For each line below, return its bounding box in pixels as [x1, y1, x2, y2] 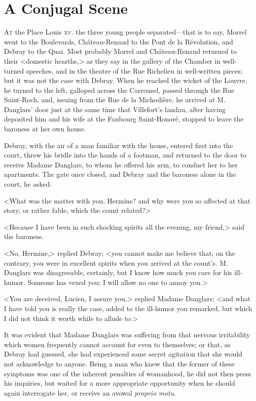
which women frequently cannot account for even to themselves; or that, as [4, 339, 231, 349]
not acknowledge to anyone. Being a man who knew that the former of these [4, 358, 235, 368]
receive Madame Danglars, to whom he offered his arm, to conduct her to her [4, 159, 238, 169]
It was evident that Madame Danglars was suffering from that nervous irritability [4, 329, 250, 340]
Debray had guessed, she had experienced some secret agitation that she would [4, 349, 242, 359]
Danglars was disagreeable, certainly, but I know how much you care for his [4, 267, 232, 278]
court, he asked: [4, 179, 52, 189]
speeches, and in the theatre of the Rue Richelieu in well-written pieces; [26, 65, 243, 76]
